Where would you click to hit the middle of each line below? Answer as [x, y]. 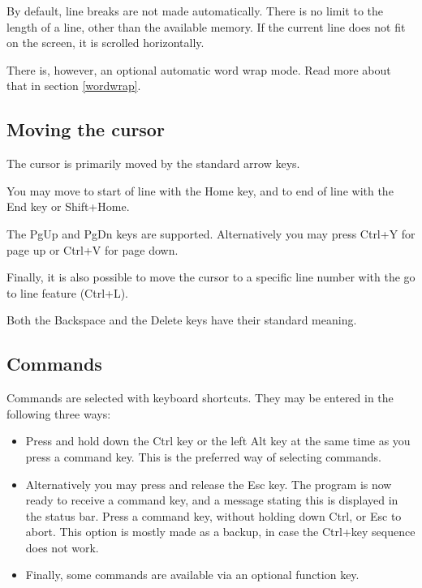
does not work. [62, 547]
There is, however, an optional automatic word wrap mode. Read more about [199, 69]
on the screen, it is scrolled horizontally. [105, 43]
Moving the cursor [86, 129]
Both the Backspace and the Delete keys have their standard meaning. [182, 320]
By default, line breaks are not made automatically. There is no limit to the [195, 11]
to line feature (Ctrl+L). [68, 292]
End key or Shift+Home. [68, 206]
